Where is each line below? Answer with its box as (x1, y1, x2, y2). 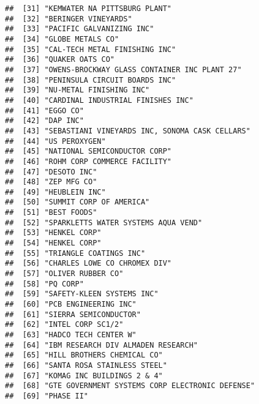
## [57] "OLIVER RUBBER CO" (5, 269, 124, 279)
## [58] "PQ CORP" (5, 279, 84, 288)
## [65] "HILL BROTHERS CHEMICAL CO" (5, 351, 163, 360)
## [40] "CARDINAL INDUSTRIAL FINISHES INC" (5, 95, 193, 105)
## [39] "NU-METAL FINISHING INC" (5, 86, 150, 95)
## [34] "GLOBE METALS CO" (5, 34, 119, 43)
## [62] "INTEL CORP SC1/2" (5, 320, 124, 329)
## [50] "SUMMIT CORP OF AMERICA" (5, 198, 150, 207)
